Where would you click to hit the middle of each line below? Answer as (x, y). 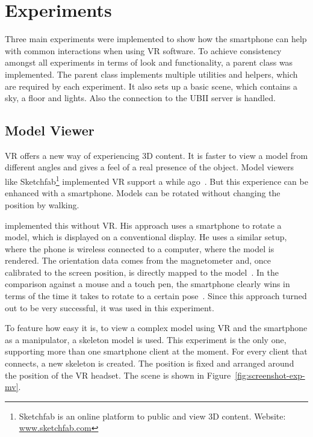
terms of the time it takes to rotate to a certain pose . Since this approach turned (156, 296)
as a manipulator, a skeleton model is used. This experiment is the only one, (146, 339)
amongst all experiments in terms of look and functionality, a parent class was (149, 62)
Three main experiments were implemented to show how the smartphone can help (156, 39)
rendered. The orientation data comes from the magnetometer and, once (138, 260)
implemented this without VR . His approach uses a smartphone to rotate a (143, 225)
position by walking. (42, 204)
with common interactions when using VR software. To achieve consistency (143, 50)
